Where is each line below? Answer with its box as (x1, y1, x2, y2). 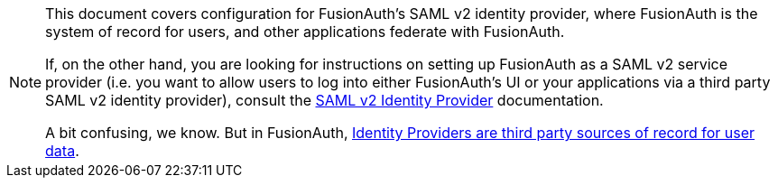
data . (45, 142, 79, 160)
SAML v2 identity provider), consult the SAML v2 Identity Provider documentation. (45, 91, 604, 109)
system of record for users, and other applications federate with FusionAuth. (45, 23, 565, 41)
